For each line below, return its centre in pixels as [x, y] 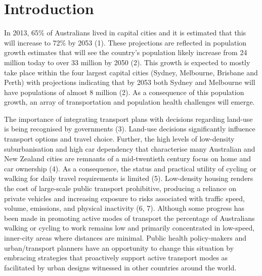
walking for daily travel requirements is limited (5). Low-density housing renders [129, 178]
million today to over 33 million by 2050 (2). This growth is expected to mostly [127, 62]
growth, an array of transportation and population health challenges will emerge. [129, 102]
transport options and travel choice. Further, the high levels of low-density [119, 139]
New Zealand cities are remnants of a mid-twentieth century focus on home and [127, 158]
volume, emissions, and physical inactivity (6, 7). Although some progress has [124, 208]
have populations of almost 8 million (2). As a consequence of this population [124, 92]
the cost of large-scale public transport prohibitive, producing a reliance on [120, 188]
